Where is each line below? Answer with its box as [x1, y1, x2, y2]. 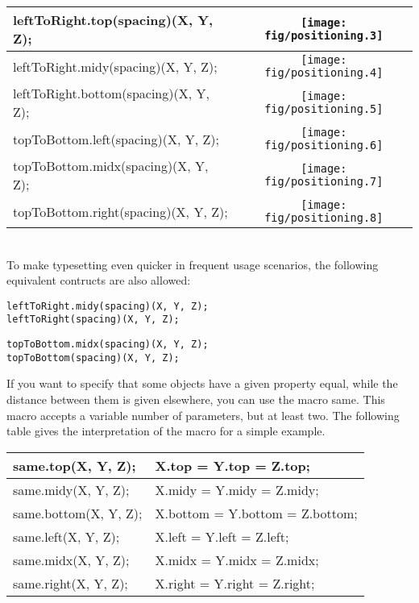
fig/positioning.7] [264, 175, 384, 188]
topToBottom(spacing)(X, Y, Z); [6, 351, 180, 364]
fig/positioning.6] [264, 139, 384, 152]
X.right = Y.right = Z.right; [155, 573, 315, 593]
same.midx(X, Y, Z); [13, 550, 130, 569]
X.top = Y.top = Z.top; [155, 455, 310, 475]
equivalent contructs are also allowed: [6, 272, 191, 289]
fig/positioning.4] [264, 66, 384, 79]
